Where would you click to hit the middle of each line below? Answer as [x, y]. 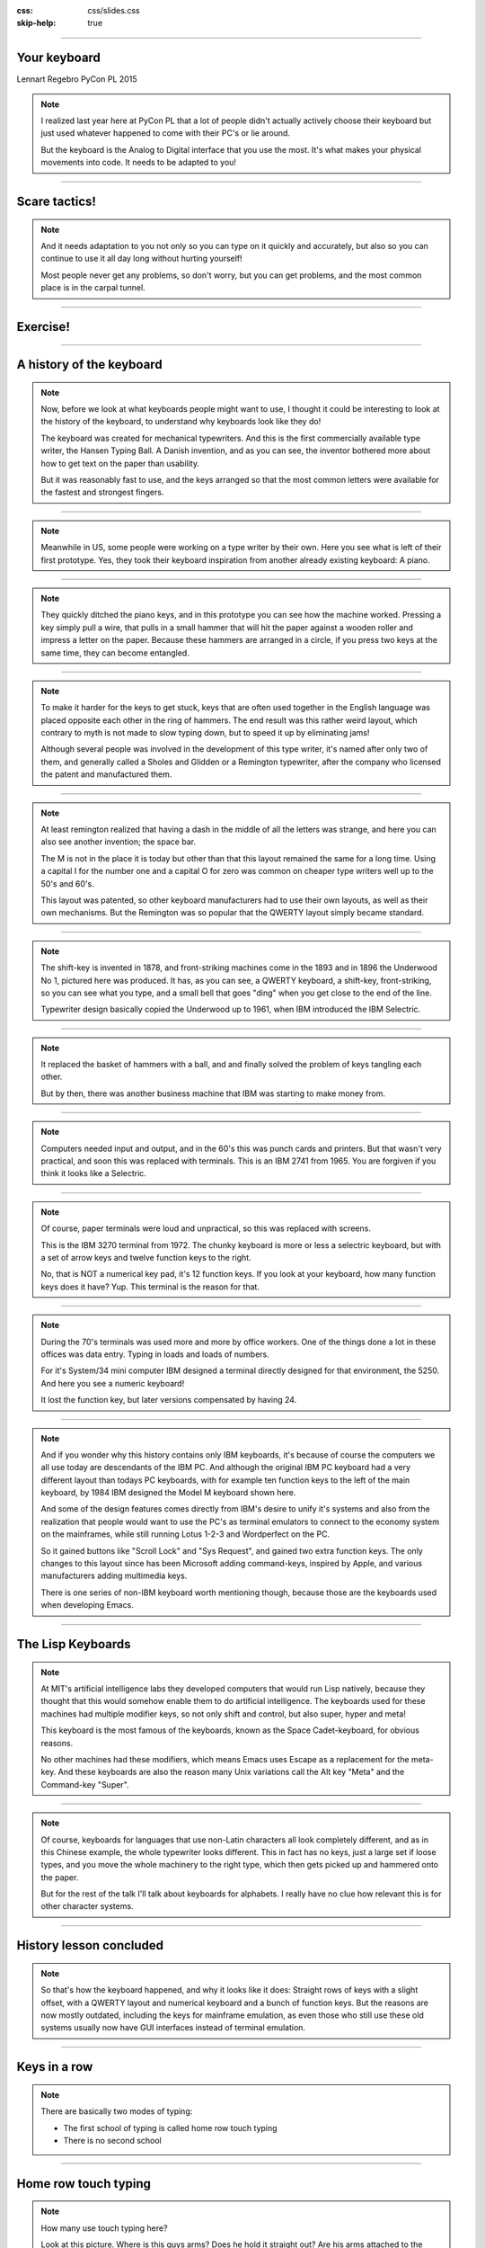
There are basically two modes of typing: [117, 2111]
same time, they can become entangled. [115, 653]
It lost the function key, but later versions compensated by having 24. [169, 1400]
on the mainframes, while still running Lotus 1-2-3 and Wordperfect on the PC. [185, 1534]
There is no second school [112, 2141]
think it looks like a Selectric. [94, 1173]
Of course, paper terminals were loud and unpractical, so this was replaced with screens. [206, 1228]
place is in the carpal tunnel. [93, 288]
